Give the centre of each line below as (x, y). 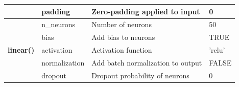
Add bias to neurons (123, 37)
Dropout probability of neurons (140, 75)
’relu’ (217, 50)
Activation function (122, 50)
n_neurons (58, 24)
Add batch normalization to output (147, 62)
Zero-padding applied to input (146, 11)
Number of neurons (122, 24)
